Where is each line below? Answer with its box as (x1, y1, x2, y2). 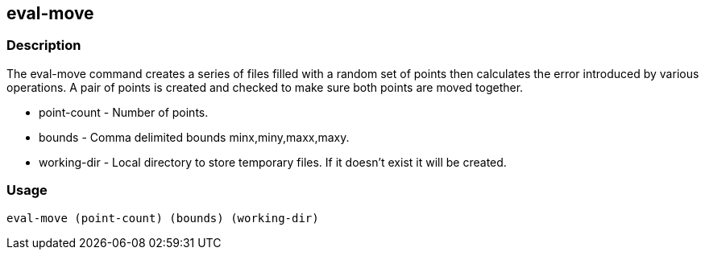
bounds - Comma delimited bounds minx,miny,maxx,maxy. (39, 130, 350, 144)
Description (6, 37, 81, 54)
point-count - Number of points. (39, 105, 209, 119)
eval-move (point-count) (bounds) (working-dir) (6, 211, 319, 225)
